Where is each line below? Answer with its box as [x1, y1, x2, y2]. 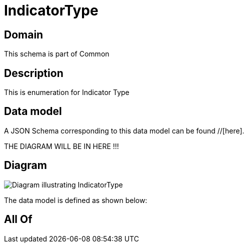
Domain [4, 28, 43, 41]
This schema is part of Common [4, 49, 109, 58]
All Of [4, 213, 32, 226]
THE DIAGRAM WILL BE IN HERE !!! [4, 141, 119, 150]
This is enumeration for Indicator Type [4, 88, 129, 97]
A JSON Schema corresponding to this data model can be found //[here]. [4, 126, 244, 135]
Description [4, 66, 63, 79]
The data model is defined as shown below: [4, 195, 147, 204]
